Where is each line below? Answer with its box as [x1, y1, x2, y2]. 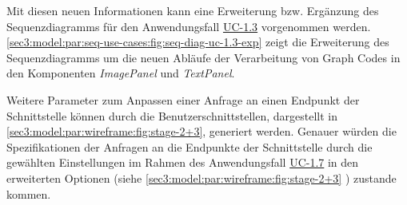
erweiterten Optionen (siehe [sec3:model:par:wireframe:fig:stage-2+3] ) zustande [6, 169, 397, 186]
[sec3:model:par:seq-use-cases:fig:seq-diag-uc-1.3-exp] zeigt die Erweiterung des [6, 34, 389, 50]
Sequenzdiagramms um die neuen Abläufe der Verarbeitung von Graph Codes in [6, 49, 401, 65]
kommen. [6, 185, 51, 202]
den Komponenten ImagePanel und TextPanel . [6, 65, 235, 81]
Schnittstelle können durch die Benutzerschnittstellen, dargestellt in [6, 107, 338, 124]
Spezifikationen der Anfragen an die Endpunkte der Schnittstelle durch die [6, 138, 373, 155]
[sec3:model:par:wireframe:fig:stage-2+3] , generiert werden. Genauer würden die [6, 123, 397, 140]
